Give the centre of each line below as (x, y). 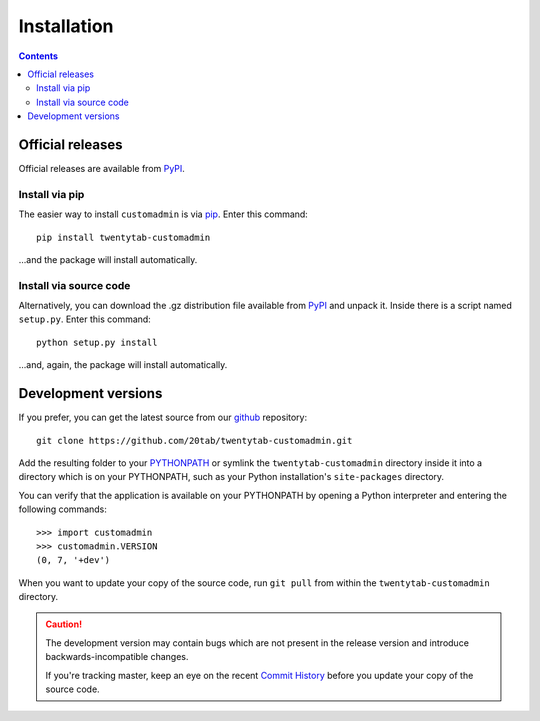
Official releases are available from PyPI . (101, 169)
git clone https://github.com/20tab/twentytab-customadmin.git (194, 440)
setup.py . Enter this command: (85, 319)
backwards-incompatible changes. (117, 657)
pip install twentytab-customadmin (123, 237)
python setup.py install (97, 342)
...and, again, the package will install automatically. (123, 365)
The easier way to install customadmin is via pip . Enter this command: (163, 214)
